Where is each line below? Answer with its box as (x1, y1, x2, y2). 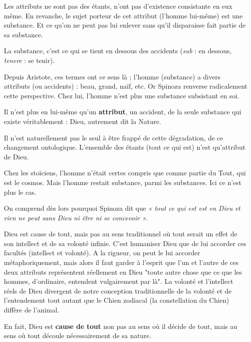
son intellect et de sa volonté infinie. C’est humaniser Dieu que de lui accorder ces (4, 238, 247, 248)
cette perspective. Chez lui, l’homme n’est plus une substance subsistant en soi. (4, 90, 239, 100)
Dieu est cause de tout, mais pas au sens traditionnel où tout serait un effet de (4, 229, 237, 239)
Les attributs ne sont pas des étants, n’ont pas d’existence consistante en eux (4, 1, 233, 11)
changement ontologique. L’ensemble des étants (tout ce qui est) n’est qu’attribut (4, 142, 246, 152)
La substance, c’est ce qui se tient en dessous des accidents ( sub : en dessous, (4, 46, 232, 56)
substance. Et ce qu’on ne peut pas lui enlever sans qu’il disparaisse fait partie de (4, 20, 246, 30)
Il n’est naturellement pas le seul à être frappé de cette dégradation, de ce (4, 132, 223, 142)
